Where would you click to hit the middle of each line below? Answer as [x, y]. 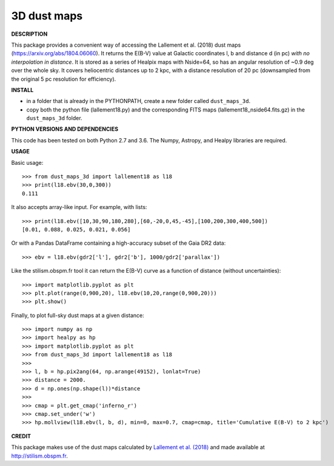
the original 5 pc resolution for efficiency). [64, 79]
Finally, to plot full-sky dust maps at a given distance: [78, 315]
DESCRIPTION [29, 34]
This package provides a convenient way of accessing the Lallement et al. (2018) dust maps [126, 45]
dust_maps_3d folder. [54, 118]
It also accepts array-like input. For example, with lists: [79, 207]
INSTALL [22, 90]
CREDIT [21, 436]
